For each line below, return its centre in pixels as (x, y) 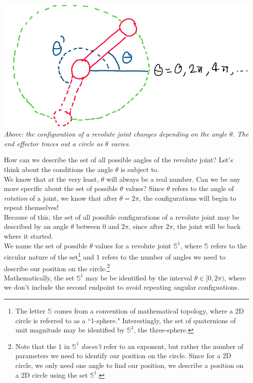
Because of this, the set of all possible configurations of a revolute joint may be (122, 217)
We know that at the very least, (51, 179)
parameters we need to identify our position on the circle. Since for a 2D (123, 356)
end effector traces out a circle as (54, 143)
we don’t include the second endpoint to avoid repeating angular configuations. (122, 287)
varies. (120, 143)
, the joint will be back (207, 226)
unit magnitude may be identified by (70, 330)
